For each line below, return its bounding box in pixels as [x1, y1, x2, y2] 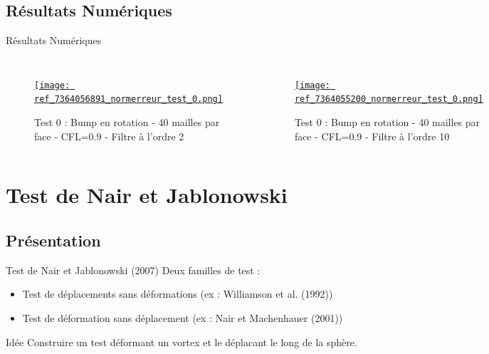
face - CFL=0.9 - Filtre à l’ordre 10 [294, 128, 450, 143]
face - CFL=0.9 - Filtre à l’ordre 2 [34, 128, 184, 143]
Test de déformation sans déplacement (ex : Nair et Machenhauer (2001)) [22, 311, 343, 326]
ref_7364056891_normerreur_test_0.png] [34, 94, 223, 105]
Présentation [6, 229, 101, 251]
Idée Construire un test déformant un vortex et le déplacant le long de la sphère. [6, 334, 357, 349]
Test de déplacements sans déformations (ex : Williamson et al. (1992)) [22, 286, 333, 301]
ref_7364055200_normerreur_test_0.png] [294, 94, 483, 105]
